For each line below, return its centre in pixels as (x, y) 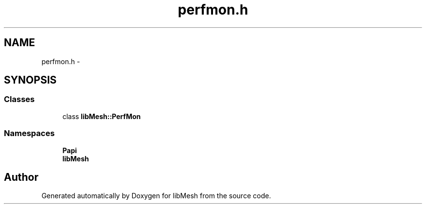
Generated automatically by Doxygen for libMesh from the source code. (156, 196)
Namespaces (29, 133)
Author (21, 177)
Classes (19, 99)
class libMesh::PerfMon (102, 116)
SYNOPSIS (30, 80)
